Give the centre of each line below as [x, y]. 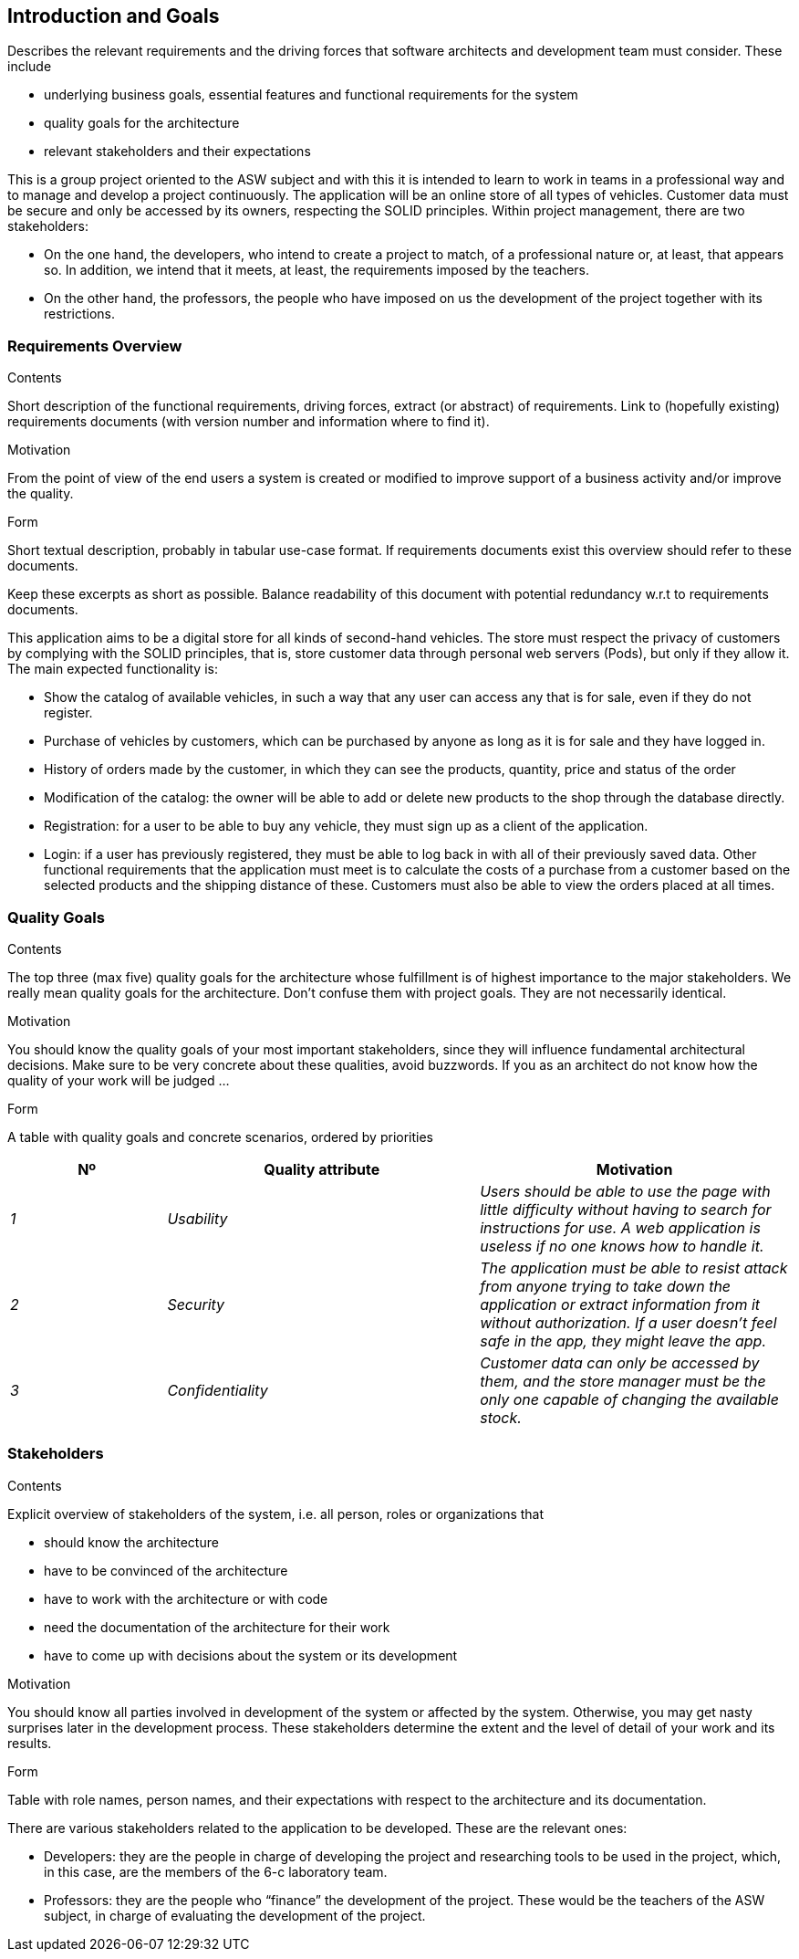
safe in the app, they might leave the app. [623, 1341]
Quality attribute [322, 1169]
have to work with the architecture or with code [186, 1598]
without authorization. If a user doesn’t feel [628, 1322]
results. [30, 1743]
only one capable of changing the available [629, 1399]
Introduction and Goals [114, 16]
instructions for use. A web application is [620, 1227]
